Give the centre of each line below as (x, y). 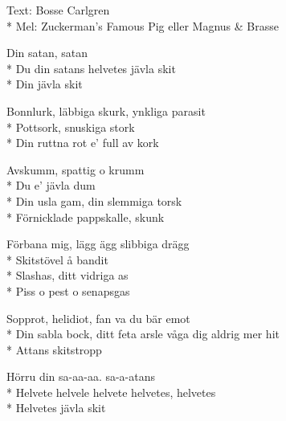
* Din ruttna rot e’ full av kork (83, 143)
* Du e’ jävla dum (51, 185)
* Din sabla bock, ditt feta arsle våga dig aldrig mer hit (143, 334)
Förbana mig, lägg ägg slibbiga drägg (98, 244)
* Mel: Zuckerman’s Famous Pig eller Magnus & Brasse (143, 25)
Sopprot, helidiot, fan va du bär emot (98, 318)
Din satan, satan (47, 53)
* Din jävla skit (45, 84)
